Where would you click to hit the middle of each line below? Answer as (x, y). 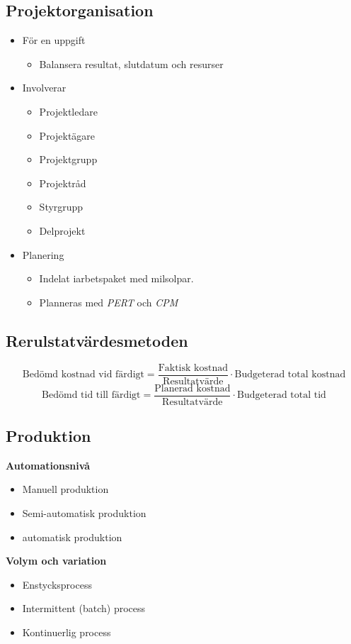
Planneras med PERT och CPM (109, 302)
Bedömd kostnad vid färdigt (83, 374)
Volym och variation (56, 561)
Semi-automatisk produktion (84, 513)
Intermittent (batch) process (84, 608)
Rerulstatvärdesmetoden (97, 340)
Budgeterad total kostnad (290, 374)
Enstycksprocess (57, 584)
